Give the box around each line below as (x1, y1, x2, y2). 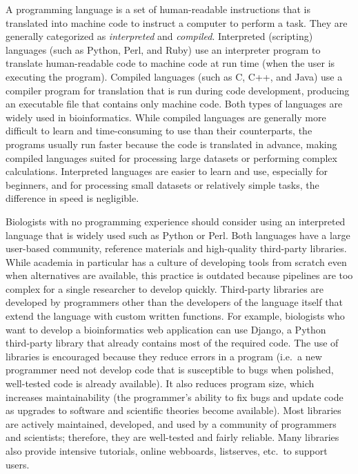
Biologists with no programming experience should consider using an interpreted (6, 214, 346, 228)
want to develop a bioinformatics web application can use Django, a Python (6, 322, 326, 336)
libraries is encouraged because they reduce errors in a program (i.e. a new (6, 349, 322, 363)
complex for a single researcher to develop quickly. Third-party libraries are (6, 281, 324, 296)
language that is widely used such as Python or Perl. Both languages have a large (6, 227, 350, 242)
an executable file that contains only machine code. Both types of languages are (6, 96, 343, 111)
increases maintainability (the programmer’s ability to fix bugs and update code (6, 389, 344, 404)
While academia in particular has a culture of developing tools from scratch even (6, 254, 347, 269)
